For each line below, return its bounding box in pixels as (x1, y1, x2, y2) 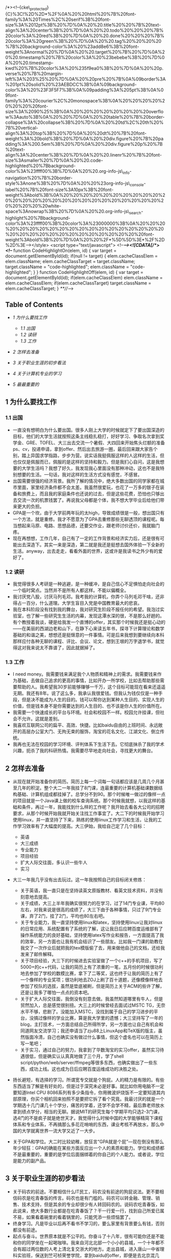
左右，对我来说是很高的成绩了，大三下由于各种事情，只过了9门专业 (20, 907, 162, 913)
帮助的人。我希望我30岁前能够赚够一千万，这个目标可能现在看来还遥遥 (17, 684, 166, 690)
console (129, 182, 144, 188)
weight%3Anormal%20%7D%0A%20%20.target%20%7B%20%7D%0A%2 (5, 48, 165, 55)
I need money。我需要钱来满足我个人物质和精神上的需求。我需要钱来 (12, 671, 158, 677)
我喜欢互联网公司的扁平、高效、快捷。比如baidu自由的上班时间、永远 (12, 722, 159, 728)
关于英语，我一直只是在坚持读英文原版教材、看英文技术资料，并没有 (20, 887, 163, 894)
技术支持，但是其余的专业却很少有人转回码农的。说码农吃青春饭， (21, 1201, 160, 1207)
